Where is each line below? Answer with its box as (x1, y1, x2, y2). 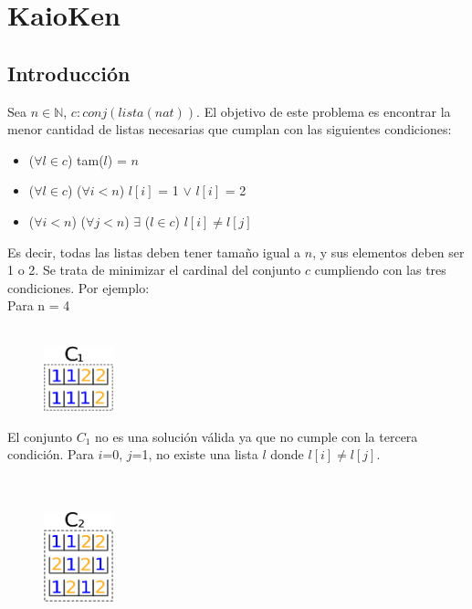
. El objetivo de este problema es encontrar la (196, 101, 451, 121)
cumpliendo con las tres (314, 260, 446, 279)
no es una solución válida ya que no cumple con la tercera (95, 426, 418, 446)
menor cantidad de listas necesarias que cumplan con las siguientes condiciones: (7, 120, 452, 139)
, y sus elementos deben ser (312, 242, 465, 261)
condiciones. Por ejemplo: (7, 278, 150, 297)
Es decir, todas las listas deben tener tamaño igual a (7, 242, 301, 261)
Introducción (7, 58, 131, 87)
